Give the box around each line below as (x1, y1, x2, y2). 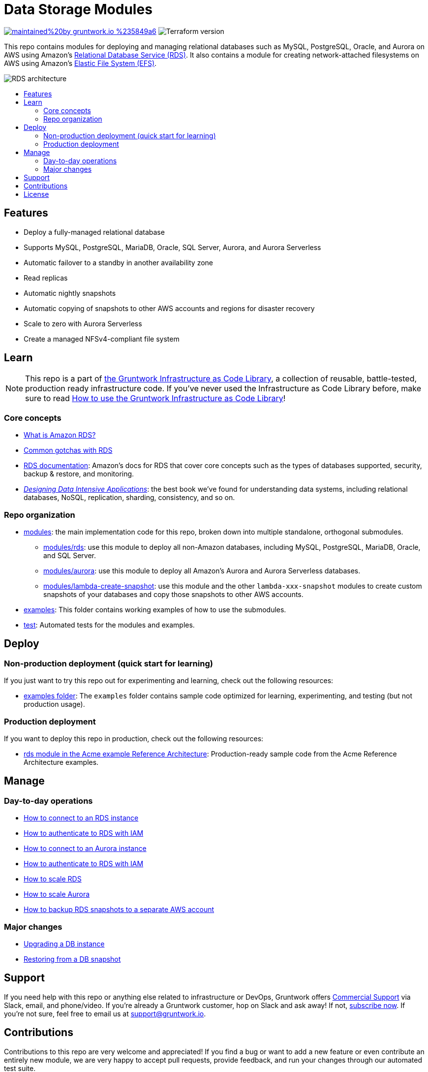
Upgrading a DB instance (24, 939, 105, 948)
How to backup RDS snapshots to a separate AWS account (24, 905, 214, 914)
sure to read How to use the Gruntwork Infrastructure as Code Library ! (25, 393, 286, 404)
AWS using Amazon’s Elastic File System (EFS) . (4, 59, 157, 67)
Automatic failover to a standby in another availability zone (24, 258, 213, 267)
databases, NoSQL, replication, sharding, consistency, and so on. (24, 493, 235, 502)
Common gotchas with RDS (24, 446, 113, 455)
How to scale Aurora (24, 890, 90, 899)
